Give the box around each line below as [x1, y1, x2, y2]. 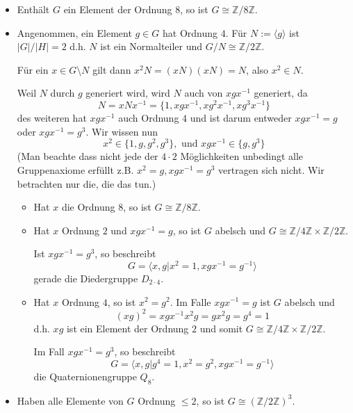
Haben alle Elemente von [17, 393, 124, 407]
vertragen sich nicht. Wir [218, 162, 325, 177]
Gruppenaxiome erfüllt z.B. [17, 162, 134, 177]
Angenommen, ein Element [17, 25, 132, 40]
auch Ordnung [118, 111, 179, 125]
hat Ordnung [163, 25, 218, 40]
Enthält [17, 2, 50, 16]
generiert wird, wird [85, 86, 170, 100]
